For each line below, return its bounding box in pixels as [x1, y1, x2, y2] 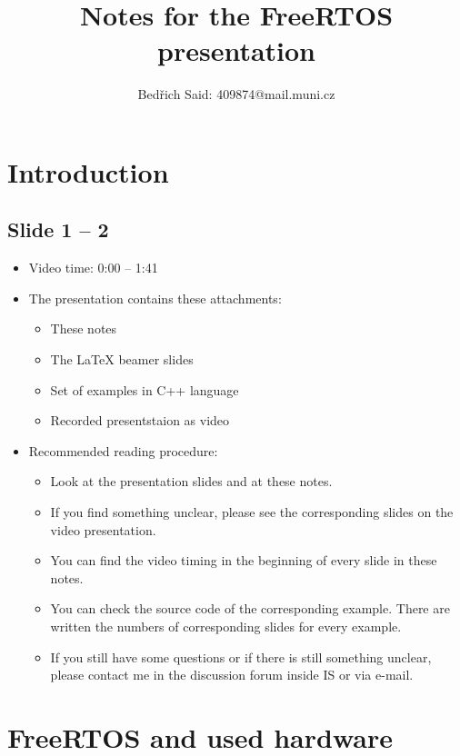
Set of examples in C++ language [50, 380, 239, 399]
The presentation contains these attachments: [28, 288, 282, 307]
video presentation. [50, 520, 156, 539]
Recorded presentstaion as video [50, 411, 230, 430]
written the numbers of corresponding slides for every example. [50, 617, 402, 636]
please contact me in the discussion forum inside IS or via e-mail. [50, 665, 414, 684]
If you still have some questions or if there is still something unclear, [50, 647, 432, 666]
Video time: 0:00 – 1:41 [28, 258, 158, 277]
